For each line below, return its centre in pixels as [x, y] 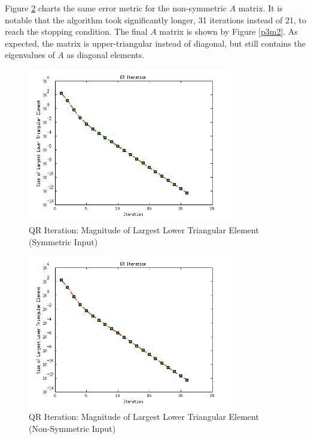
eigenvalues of [30, 55]
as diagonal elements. [106, 55]
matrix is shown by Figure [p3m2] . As [228, 31]
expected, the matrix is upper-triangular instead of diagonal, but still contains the [155, 43]
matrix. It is [260, 8]
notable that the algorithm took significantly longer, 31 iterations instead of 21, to [155, 19]
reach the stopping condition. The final [76, 31]
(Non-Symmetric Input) [72, 428]
